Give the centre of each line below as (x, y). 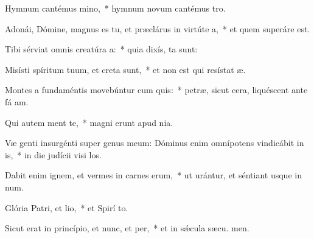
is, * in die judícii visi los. (53, 154)
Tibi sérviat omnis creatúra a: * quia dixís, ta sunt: (101, 49)
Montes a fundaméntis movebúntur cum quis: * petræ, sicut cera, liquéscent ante (156, 90)
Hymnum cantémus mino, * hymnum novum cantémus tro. (115, 8)
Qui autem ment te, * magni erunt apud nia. (89, 122)
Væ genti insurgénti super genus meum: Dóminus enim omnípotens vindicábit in (155, 143)
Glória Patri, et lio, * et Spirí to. (67, 207)
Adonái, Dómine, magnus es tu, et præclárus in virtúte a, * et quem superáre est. (158, 28)
